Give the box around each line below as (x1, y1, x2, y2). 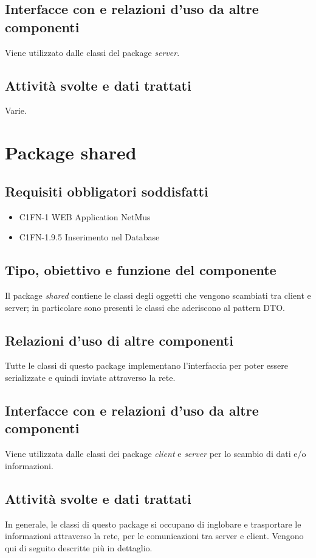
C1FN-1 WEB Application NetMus (19, 210, 151, 223)
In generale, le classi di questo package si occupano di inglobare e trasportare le (5, 517, 301, 530)
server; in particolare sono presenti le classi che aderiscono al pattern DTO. (5, 301, 285, 313)
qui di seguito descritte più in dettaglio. (5, 541, 153, 554)
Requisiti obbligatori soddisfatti (5, 181, 208, 200)
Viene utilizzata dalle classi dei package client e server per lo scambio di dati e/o (5, 447, 306, 460)
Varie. (5, 104, 27, 117)
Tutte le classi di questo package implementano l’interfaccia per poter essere (5, 359, 288, 372)
